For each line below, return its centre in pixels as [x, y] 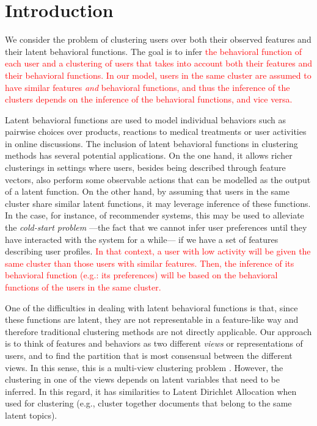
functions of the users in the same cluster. [83, 287]
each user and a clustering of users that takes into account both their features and [159, 63]
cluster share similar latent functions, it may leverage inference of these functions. [158, 203]
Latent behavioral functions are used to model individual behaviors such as [146, 119]
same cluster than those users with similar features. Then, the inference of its [150, 263]
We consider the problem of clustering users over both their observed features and [158, 39]
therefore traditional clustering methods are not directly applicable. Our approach [158, 331]
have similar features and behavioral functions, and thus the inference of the [148, 87]
